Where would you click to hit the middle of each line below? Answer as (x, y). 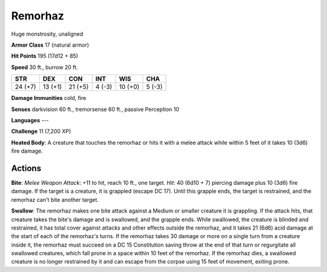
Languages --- (30, 120)
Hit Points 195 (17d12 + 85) (45, 56)
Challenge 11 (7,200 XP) (41, 131)
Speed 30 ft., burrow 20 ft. (45, 67)
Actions (26, 168)
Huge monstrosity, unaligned (47, 34)
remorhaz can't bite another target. (55, 199)
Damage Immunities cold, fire (49, 98)
